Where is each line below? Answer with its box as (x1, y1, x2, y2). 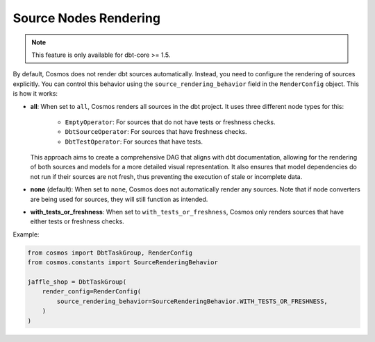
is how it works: (12, 89, 58, 98)
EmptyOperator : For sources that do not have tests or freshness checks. (65, 118, 276, 126)
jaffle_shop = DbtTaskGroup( (27, 277, 127, 286)
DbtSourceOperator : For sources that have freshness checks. (65, 128, 247, 136)
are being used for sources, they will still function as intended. (30, 195, 208, 203)
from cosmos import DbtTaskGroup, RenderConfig (27, 248, 192, 257)
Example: (12, 230, 40, 239)
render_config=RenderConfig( (42, 288, 142, 296)
